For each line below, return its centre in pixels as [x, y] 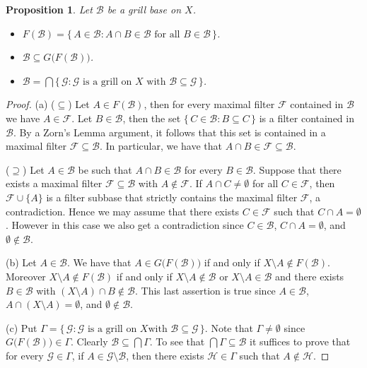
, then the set [152, 118]
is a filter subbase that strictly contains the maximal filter [172, 197]
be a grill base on [144, 9]
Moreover [26, 276]
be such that [105, 169]
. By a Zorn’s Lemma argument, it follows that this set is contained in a [169, 132]
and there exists [310, 276]
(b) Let [21, 262]
